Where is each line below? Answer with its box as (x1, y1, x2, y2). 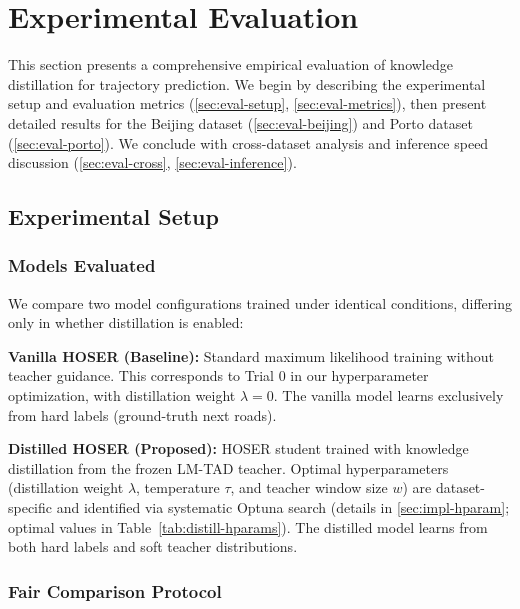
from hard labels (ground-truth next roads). (8, 404, 277, 425)
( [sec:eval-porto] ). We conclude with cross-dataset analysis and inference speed (8, 132, 489, 153)
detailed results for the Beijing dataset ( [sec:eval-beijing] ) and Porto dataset (8, 112, 473, 133)
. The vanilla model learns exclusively (273, 385, 504, 406)
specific (8, 497, 53, 518)
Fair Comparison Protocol (8, 578, 222, 603)
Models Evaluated (8, 253, 156, 278)
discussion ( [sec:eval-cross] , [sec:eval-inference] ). (8, 152, 297, 173)
